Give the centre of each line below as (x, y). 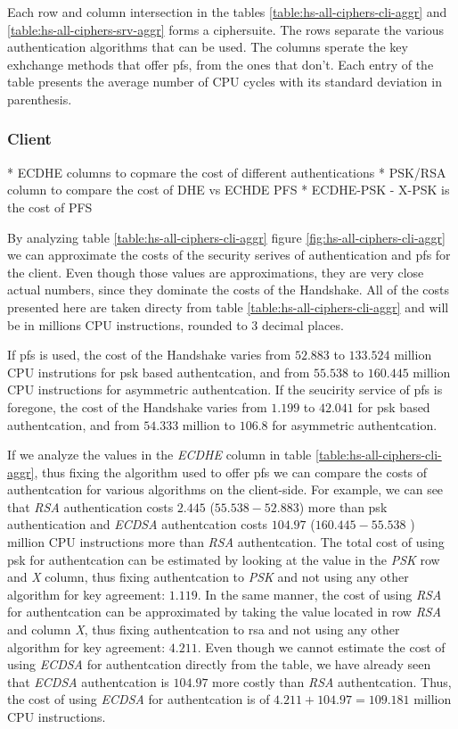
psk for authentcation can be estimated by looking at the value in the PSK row (224, 559)
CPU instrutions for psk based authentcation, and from (159, 372)
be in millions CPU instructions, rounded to (127, 324)
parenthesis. (40, 99)
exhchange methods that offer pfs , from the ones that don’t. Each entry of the (221, 64)
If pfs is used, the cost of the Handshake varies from (149, 355)
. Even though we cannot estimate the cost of (321, 646)
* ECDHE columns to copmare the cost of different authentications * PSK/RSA (227, 172)
